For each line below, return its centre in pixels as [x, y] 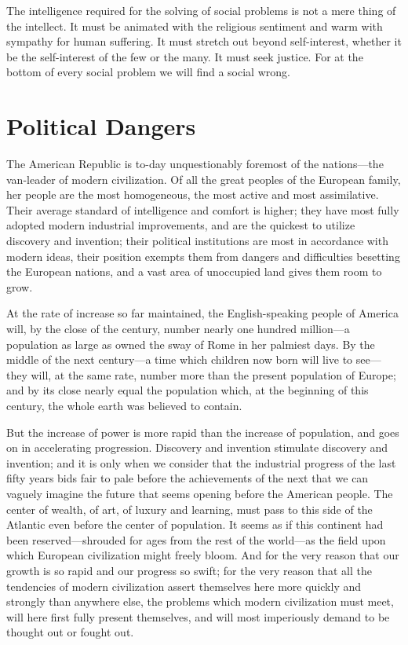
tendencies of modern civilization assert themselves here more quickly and [184, 586]
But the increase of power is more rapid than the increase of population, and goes [203, 432]
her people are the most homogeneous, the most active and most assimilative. [193, 194]
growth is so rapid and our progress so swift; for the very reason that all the [189, 570]
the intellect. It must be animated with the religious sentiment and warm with [195, 26]
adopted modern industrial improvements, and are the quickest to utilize [181, 225]
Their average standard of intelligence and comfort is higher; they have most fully [203, 209]
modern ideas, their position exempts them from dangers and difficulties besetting [203, 256]
